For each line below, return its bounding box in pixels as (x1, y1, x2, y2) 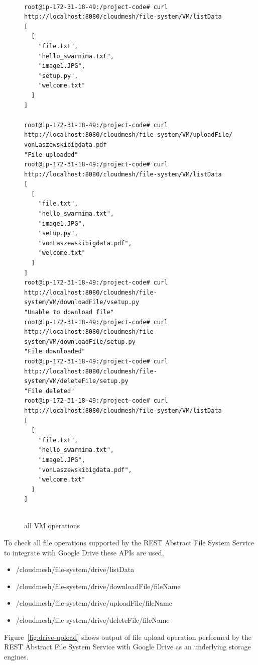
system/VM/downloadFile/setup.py (24, 338, 136, 345)
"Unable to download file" (24, 309, 114, 316)
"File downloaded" (24, 348, 85, 355)
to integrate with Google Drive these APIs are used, (4, 547, 164, 557)
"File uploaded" (24, 151, 78, 158)
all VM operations (24, 520, 80, 531)
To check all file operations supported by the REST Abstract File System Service (4, 537, 254, 548)
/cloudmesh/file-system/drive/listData (16, 564, 135, 575)
